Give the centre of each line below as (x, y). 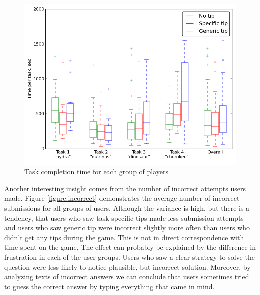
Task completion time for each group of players (96, 171)
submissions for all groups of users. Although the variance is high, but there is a (127, 207)
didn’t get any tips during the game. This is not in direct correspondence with (124, 237)
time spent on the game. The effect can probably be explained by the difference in (130, 247)
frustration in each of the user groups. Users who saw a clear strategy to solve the (129, 257)
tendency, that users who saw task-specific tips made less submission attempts (124, 217)
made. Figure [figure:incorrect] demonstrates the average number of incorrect (122, 198)
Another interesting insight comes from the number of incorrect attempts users (125, 188)
